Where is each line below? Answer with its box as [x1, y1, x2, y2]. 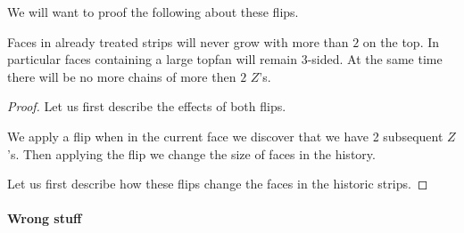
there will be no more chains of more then [7, 67, 236, 85]
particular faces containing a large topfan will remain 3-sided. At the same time [7, 50, 443, 68]
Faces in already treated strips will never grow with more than [7, 32, 349, 51]
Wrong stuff [7, 209, 82, 228]
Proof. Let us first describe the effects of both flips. [7, 97, 286, 116]
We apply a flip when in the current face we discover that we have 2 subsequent [7, 126, 443, 145]
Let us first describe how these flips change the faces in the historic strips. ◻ [7, 174, 428, 193]
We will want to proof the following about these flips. [7, 3, 299, 20]
